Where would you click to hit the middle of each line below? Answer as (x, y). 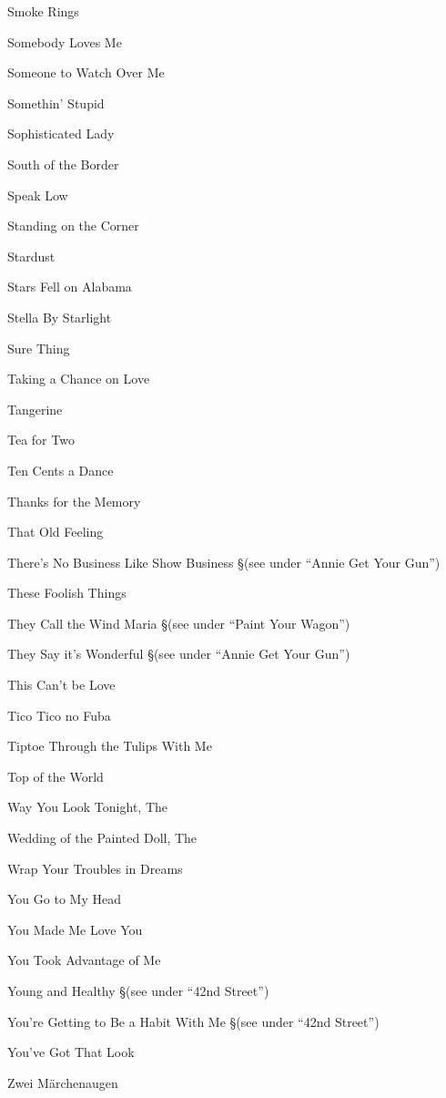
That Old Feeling (56, 532)
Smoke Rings (43, 11)
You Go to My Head (64, 899)
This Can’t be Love (61, 685)
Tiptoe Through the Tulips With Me (110, 746)
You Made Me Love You (75, 929)
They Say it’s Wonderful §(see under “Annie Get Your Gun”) (179, 654)
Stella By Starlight (60, 317)
